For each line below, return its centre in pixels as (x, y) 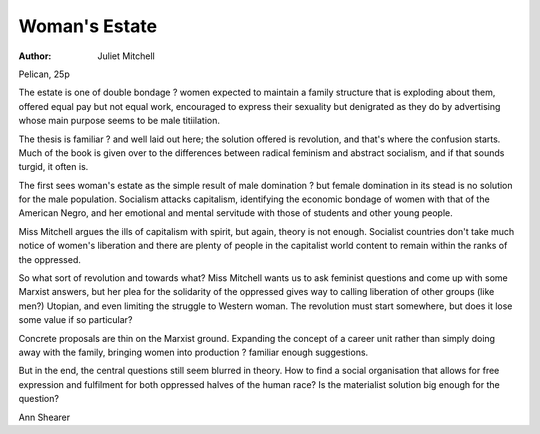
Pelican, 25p (44, 74)
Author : (35, 56)
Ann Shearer (44, 417)
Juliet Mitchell (126, 56)
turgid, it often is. (53, 167)
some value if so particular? (75, 320)
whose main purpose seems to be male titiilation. (119, 121)
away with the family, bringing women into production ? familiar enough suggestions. (193, 352)
